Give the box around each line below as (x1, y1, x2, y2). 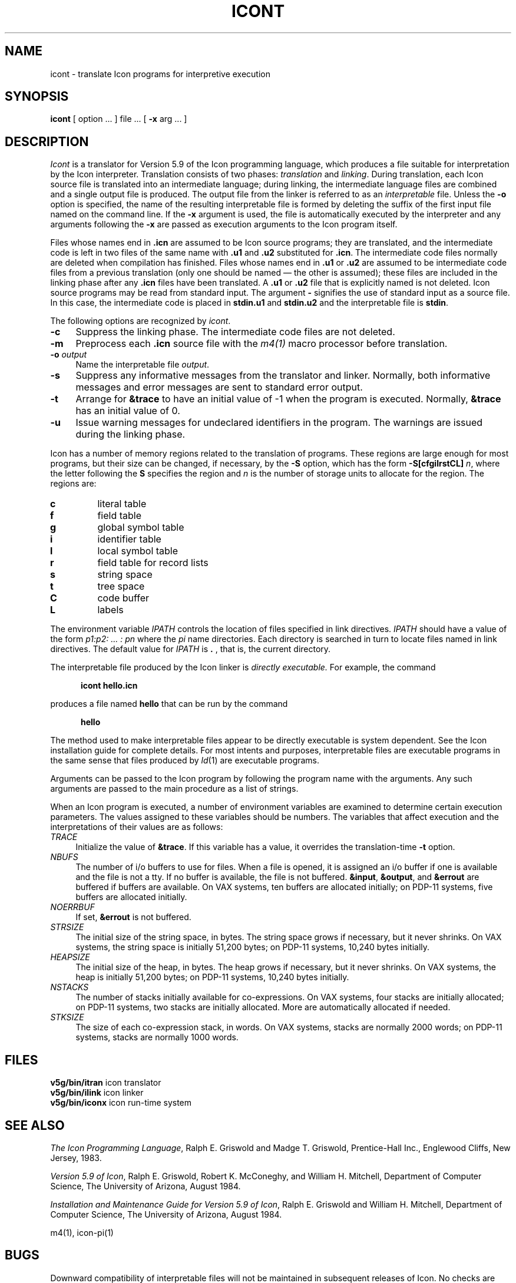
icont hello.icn (81, 680, 138, 691)
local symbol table (97, 545, 178, 557)
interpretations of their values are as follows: (50, 822, 223, 832)
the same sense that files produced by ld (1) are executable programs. (50, 755, 320, 766)
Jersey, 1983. (50, 1152, 102, 1163)
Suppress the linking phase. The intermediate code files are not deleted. (75, 326, 395, 338)
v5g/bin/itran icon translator (50, 1077, 161, 1088)
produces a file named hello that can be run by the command (50, 699, 288, 709)
